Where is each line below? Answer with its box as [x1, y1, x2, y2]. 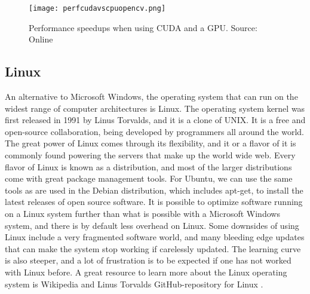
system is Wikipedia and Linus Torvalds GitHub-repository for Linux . [5, 277, 263, 290]
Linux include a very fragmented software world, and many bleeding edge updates [5, 231, 305, 243]
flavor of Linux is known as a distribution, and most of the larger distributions [5, 160, 292, 173]
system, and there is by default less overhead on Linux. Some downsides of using [5, 219, 299, 231]
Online [29, 33, 53, 45]
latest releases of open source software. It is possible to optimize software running [5, 195, 303, 208]
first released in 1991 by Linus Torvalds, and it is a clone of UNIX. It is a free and [5, 114, 306, 126]
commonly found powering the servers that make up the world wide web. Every [5, 149, 296, 161]
